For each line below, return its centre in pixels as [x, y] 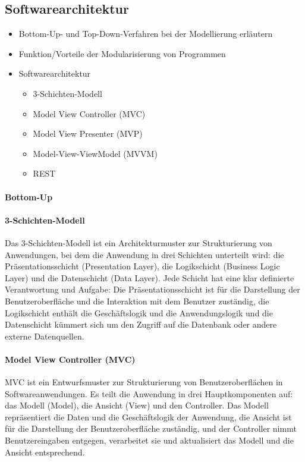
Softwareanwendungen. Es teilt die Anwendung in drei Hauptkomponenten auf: [149, 393]
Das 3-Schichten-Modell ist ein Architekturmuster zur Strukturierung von [139, 242]
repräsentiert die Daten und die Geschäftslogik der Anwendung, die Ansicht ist [148, 417]
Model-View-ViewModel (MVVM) [95, 153]
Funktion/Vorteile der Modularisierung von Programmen [122, 53]
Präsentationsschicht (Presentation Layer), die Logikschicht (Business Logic [142, 266]
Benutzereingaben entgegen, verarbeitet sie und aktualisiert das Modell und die [149, 440]
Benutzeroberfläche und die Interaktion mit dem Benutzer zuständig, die [137, 301]
